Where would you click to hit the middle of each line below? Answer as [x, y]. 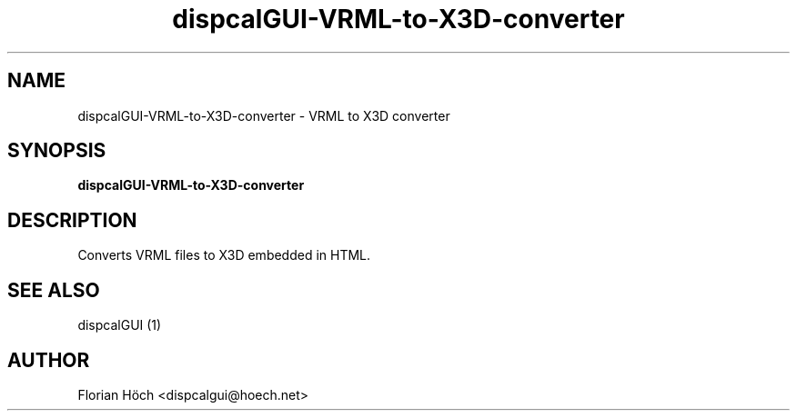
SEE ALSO [54, 290]
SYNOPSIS [57, 151]
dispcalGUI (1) [120, 325]
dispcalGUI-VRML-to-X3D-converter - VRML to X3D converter [264, 115]
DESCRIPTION [72, 220]
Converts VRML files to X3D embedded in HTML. [224, 255]
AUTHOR [49, 360]
